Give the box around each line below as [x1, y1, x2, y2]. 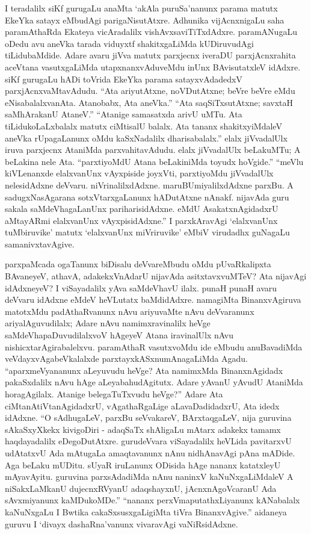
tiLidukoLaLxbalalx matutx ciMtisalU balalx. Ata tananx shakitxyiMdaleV [5, 119, 282, 132]
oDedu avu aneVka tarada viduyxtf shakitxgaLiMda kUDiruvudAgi [5, 37, 254, 49]
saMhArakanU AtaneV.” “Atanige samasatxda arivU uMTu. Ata [5, 108, 242, 120]
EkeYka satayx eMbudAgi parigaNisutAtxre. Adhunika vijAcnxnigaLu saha [5, 13, 285, 26]
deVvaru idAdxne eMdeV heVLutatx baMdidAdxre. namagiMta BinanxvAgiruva [5, 293, 301, 306]
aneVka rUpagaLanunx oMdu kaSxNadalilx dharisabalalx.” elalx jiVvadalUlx [5, 131, 288, 144]
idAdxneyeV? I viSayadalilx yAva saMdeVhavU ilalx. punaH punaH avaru [5, 281, 277, 294]
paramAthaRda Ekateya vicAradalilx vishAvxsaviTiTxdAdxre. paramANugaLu [5, 25, 297, 38]
